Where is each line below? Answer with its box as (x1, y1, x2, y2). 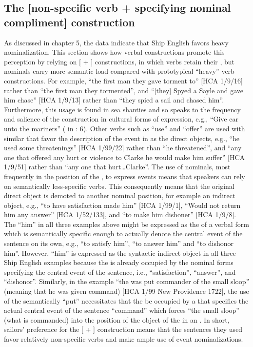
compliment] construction (4, 14, 135, 29)
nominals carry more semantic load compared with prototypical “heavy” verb (4, 66, 234, 76)
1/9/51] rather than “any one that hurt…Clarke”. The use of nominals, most (4, 162, 231, 172)
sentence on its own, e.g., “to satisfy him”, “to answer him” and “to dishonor (4, 238, 234, 248)
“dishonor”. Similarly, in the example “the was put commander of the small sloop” (4, 276, 250, 286)
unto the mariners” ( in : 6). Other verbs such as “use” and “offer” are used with (4, 123, 245, 133)
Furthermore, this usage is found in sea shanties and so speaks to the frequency (4, 104, 241, 114)
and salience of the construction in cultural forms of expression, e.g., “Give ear (4, 114, 238, 124)
